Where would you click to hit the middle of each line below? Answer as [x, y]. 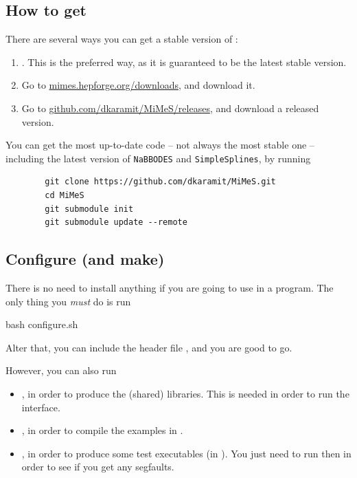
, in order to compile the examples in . [102, 430]
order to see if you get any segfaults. [98, 467]
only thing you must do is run [68, 301]
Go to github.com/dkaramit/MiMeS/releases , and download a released [170, 108]
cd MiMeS [65, 196]
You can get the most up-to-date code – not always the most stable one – [160, 145]
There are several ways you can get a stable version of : [122, 39]
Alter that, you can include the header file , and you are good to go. [149, 347]
